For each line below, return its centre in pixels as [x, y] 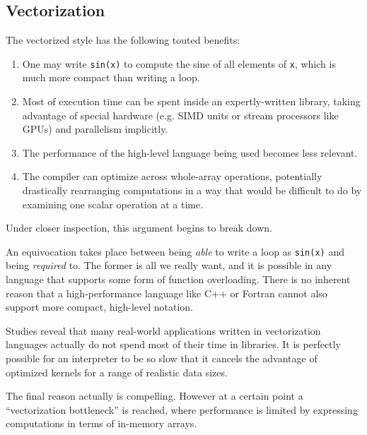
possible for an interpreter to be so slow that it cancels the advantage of [162, 358]
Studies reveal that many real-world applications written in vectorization [163, 330]
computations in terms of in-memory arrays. [101, 423]
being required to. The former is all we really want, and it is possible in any [169, 265]
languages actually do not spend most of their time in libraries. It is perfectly [173, 344]
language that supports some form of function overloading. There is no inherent [178, 279]
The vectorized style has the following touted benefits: [123, 40]
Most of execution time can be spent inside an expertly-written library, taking [191, 101]
